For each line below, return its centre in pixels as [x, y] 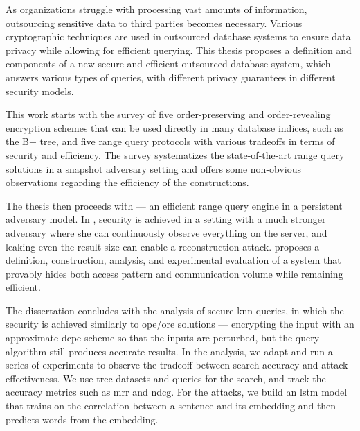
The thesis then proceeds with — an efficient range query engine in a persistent [174, 205]
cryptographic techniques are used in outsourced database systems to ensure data [178, 36]
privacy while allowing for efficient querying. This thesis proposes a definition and [179, 50]
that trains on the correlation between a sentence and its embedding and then [171, 406]
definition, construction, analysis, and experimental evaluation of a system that [173, 260]
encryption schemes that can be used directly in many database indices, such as [174, 127]
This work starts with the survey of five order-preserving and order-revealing [168, 114]
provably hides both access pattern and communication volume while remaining [174, 273]
